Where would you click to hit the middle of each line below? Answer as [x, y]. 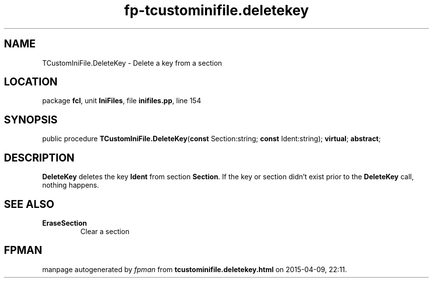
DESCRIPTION [39, 158]
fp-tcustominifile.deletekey [216, 10]
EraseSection [65, 223]
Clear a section [105, 231]
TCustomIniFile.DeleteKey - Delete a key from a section [132, 63]
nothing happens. [71, 185]
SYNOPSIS [31, 120]
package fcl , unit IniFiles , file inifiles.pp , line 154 [122, 101]
